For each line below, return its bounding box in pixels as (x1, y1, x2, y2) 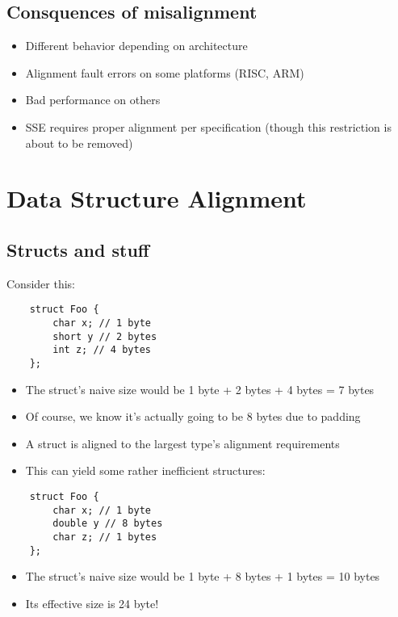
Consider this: (6, 275, 75, 292)
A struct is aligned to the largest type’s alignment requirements (25, 434, 340, 451)
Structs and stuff (6, 237, 149, 262)
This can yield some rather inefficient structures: (25, 462, 266, 479)
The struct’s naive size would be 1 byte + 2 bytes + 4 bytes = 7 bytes (25, 380, 375, 397)
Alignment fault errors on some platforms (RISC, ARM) (25, 64, 304, 81)
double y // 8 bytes (52, 518, 163, 530)
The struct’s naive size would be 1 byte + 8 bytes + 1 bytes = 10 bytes (25, 568, 380, 585)
